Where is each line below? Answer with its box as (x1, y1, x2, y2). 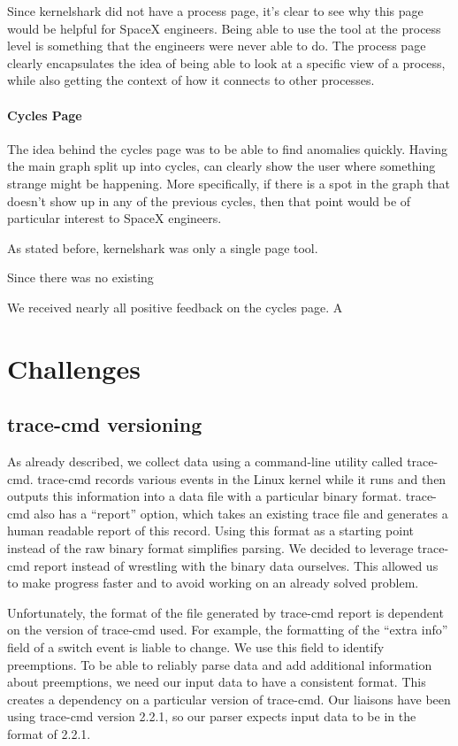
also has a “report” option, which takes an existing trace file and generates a (34, 504, 448, 522)
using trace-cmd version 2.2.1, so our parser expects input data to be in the (7, 707, 416, 726)
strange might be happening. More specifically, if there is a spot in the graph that (7, 173, 451, 192)
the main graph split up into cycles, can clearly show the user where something (7, 157, 436, 175)
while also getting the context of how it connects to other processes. (7, 71, 375, 89)
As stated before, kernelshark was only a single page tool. (7, 238, 318, 257)
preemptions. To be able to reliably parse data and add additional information (7, 655, 432, 673)
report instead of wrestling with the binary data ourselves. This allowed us (34, 556, 439, 574)
